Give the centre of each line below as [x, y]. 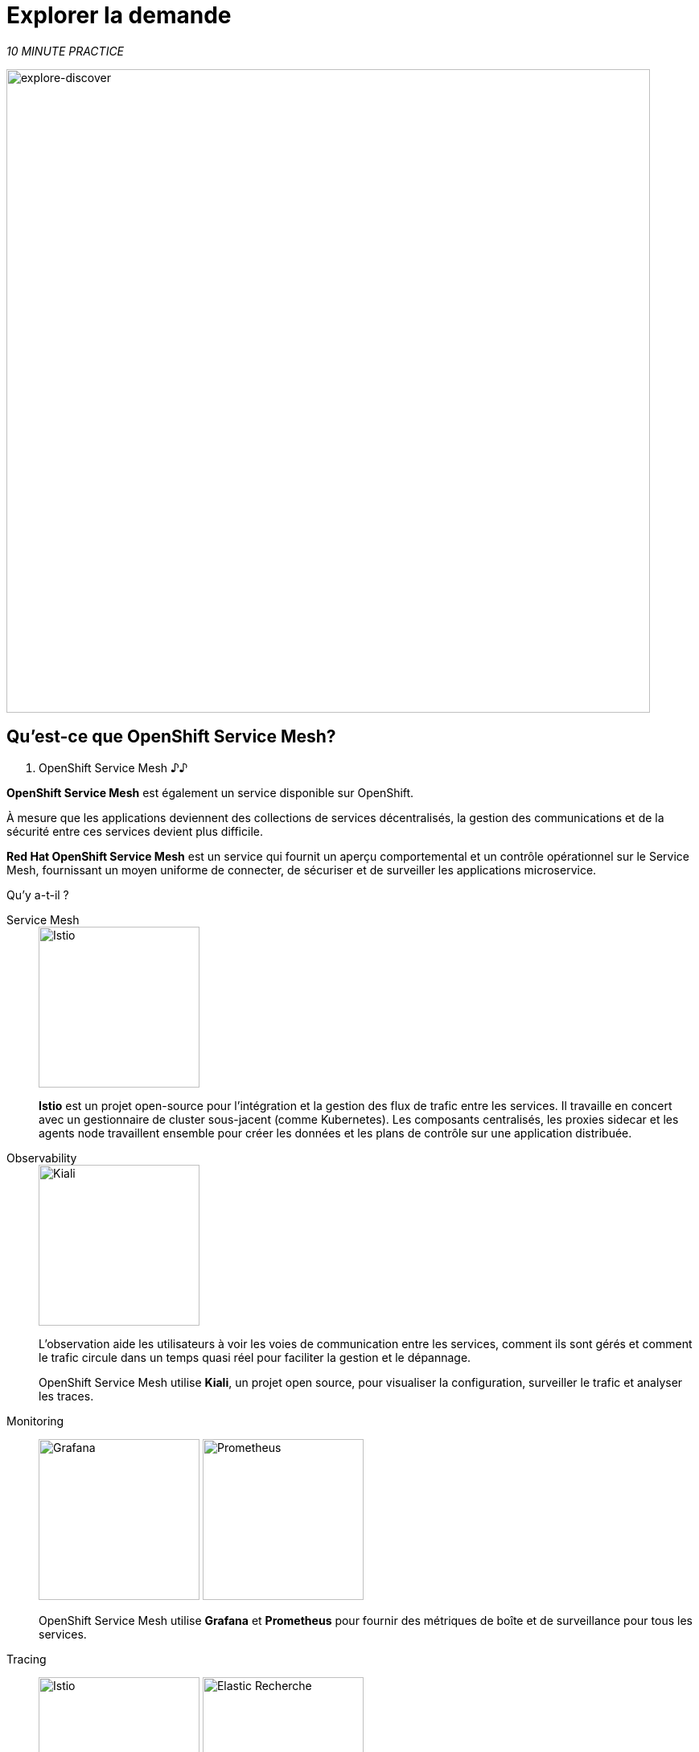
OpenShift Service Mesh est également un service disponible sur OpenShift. [210, 792]
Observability [42, 1158]
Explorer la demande [119, 15]
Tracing [27, 1659]
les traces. [66, 1396]
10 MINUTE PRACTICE [66, 51]
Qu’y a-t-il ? [38, 895]
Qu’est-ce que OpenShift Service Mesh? [171, 737]
